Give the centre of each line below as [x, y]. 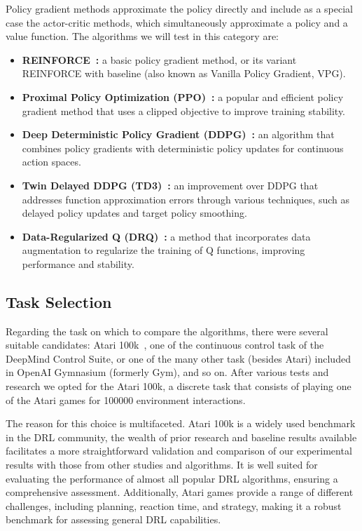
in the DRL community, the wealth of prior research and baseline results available [181, 437]
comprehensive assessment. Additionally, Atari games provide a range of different [180, 492]
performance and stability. [78, 263]
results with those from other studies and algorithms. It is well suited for [162, 465]
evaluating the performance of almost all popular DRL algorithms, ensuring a [172, 478]
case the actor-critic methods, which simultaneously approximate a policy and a [177, 22]
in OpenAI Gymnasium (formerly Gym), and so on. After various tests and [167, 372]
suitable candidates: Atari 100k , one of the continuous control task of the [165, 345]
